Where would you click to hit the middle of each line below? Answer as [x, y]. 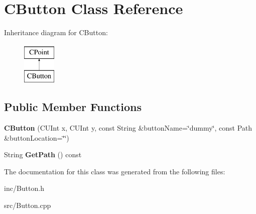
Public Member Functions [73, 107]
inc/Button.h [24, 188]
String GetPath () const [43, 154]
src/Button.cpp [28, 205]
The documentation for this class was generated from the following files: [115, 171]
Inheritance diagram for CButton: [56, 32]
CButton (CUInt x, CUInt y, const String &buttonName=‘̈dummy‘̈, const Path [128, 128]
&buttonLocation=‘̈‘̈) [37, 137]
